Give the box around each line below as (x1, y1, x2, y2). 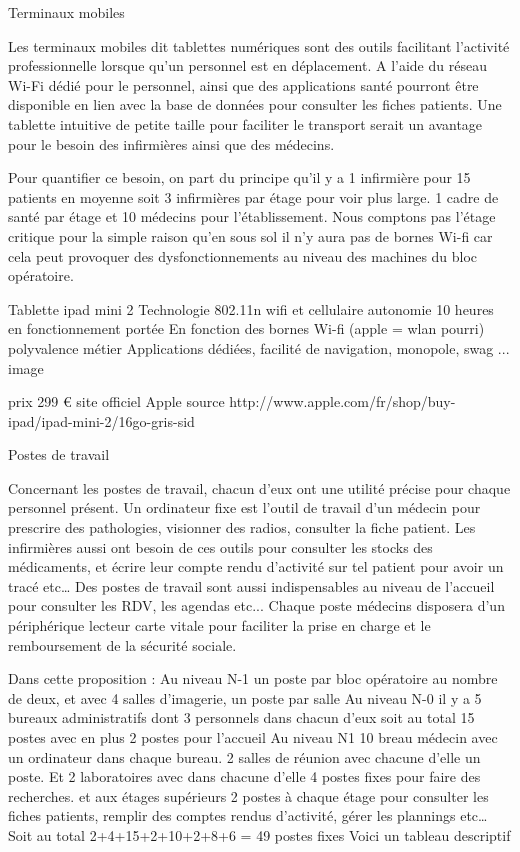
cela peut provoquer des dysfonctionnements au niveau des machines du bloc (8, 245, 478, 266)
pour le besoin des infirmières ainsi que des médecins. (8, 133, 335, 154)
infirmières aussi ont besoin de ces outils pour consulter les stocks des (8, 536, 433, 557)
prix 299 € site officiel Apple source (8, 391, 225, 412)
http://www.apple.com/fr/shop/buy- (229, 391, 456, 412)
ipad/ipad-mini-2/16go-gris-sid (8, 410, 195, 431)
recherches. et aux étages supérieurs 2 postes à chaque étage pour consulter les (8, 785, 489, 806)
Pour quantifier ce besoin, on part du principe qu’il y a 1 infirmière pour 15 (8, 167, 471, 188)
